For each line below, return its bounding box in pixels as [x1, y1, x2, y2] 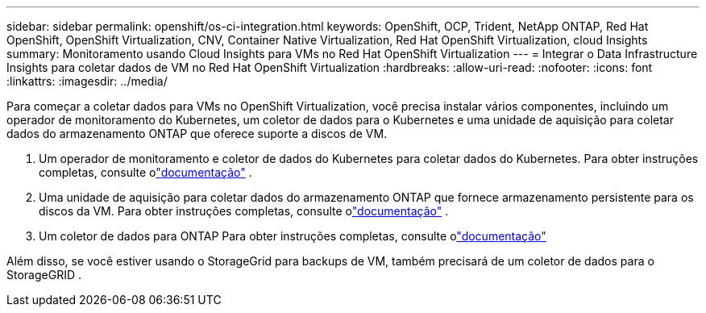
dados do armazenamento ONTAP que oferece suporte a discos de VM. [6, 127, 388, 140]
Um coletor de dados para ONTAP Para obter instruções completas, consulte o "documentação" [39, 229, 546, 243]
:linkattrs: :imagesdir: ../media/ [6, 74, 168, 88]
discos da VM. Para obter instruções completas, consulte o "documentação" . [39, 204, 449, 218]
